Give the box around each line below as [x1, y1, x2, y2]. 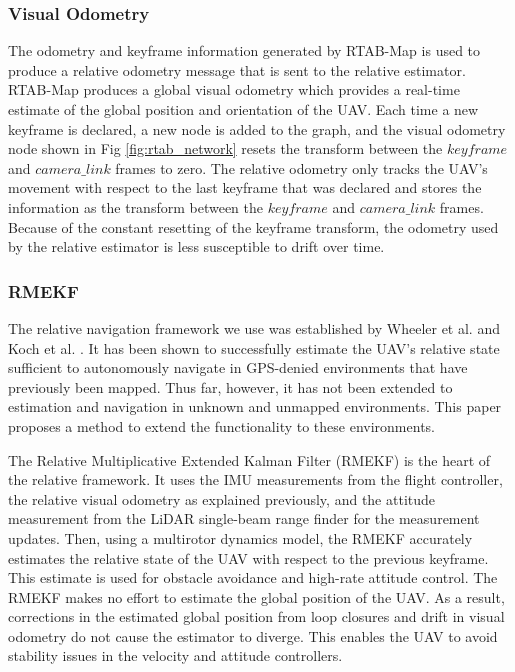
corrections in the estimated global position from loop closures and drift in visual [8, 606, 505, 627]
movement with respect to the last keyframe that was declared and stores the [8, 177, 482, 198]
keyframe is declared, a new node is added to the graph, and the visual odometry [8, 118, 506, 139]
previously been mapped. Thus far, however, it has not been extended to [8, 376, 453, 397]
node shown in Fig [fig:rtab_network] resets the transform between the [8, 138, 443, 159]
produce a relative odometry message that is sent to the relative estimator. [8, 59, 466, 80]
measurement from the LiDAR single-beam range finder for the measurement [8, 508, 480, 529]
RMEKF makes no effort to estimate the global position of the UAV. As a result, [8, 586, 505, 607]
